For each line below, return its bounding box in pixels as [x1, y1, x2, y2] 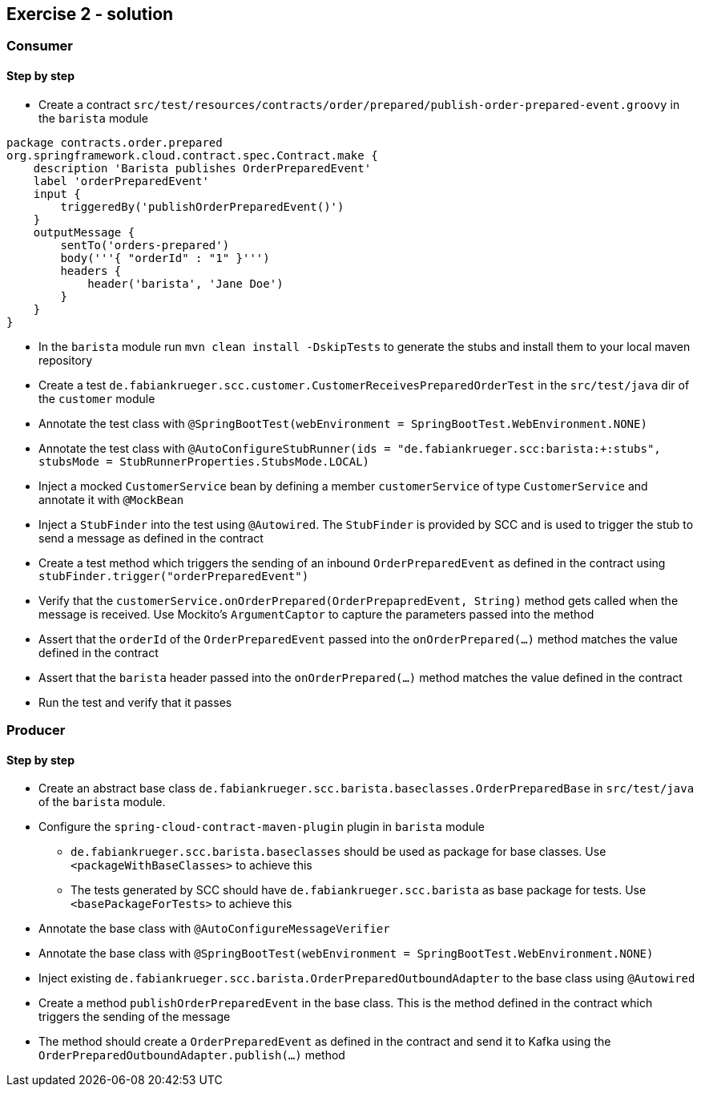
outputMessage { [33, 225, 135, 239]
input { [33, 187, 81, 200]
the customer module [38, 391, 155, 405]
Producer [6, 722, 66, 739]
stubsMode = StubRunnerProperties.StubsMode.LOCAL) [38, 454, 370, 468]
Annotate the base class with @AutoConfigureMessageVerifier [38, 922, 390, 936]
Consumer [6, 38, 74, 54]
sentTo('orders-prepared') [60, 238, 230, 252]
